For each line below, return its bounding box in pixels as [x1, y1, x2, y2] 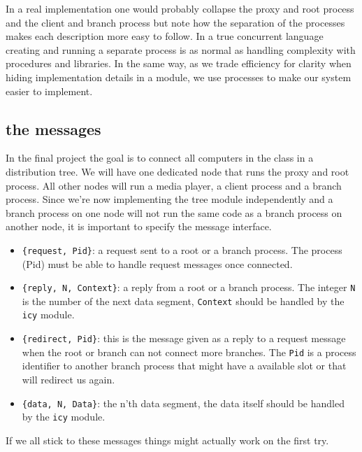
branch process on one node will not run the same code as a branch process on [6, 205, 342, 220]
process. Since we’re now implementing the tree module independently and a [6, 192, 333, 206]
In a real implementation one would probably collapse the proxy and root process [6, 1, 354, 15]
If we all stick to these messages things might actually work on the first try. [6, 432, 329, 447]
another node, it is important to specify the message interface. [6, 219, 272, 234]
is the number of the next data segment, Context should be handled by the [22, 293, 345, 308]
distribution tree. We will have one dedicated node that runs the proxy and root [6, 164, 349, 178]
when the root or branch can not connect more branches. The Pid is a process [22, 344, 356, 359]
